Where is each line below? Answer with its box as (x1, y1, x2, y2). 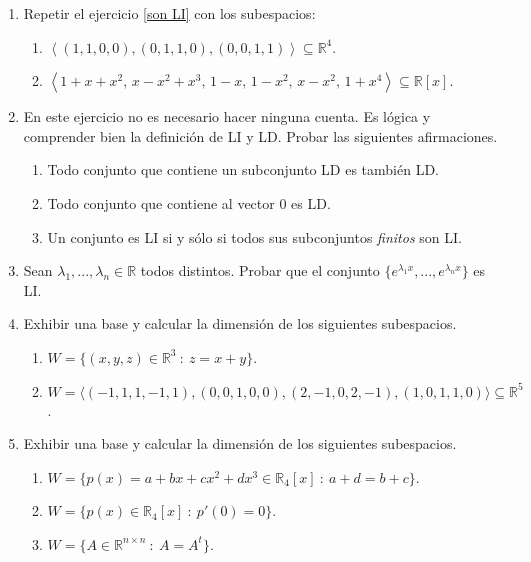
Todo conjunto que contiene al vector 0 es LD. (47, 192, 331, 213)
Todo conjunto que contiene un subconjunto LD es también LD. (47, 159, 439, 180)
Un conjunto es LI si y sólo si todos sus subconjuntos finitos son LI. (47, 226, 462, 247)
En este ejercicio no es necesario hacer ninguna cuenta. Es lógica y (23, 106, 431, 127)
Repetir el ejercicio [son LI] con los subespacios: (23, 3, 316, 23)
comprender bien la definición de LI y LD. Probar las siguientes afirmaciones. (23, 125, 498, 146)
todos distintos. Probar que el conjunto (140, 260, 380, 281)
